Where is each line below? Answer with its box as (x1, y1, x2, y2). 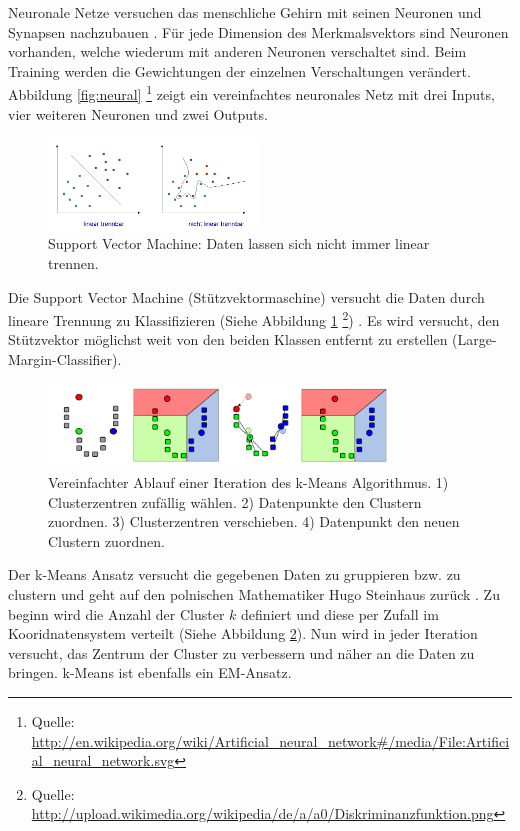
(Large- (452, 329, 497, 350)
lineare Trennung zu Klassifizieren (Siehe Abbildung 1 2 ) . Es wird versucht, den (8, 307, 500, 330)
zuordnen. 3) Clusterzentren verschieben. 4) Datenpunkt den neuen (48, 511, 460, 532)
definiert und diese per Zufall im (241, 603, 439, 624)
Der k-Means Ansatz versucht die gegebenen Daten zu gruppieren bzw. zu (8, 564, 461, 585)
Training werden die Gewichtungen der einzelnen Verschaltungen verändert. (8, 60, 471, 81)
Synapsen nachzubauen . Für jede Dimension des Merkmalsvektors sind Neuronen (8, 21, 509, 42)
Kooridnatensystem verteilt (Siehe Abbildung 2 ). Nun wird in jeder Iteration (8, 623, 478, 644)
